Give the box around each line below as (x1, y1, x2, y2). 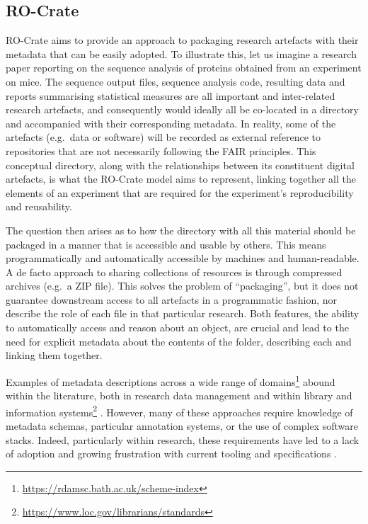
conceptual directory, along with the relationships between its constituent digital (6, 157, 355, 172)
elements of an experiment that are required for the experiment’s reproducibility (6, 185, 354, 200)
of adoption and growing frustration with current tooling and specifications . (6, 446, 337, 461)
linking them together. (6, 348, 103, 363)
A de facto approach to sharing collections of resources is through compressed (6, 264, 343, 279)
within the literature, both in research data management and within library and (6, 388, 352, 403)
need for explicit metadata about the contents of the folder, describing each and (6, 334, 352, 348)
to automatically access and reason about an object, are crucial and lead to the (6, 320, 349, 335)
